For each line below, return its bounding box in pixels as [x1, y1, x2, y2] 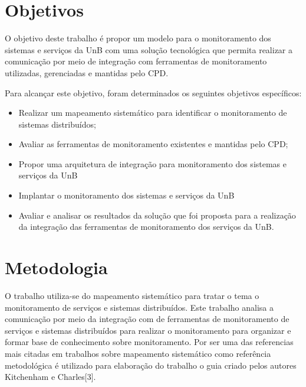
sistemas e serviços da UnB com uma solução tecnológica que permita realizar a [5, 43, 293, 56]
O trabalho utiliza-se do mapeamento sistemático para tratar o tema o [5, 289, 259, 301]
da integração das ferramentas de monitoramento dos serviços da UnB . [18, 220, 274, 233]
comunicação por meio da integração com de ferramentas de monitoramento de [5, 313, 289, 325]
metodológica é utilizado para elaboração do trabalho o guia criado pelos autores [5, 359, 297, 371]
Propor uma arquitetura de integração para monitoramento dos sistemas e [18, 157, 287, 170]
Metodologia [5, 255, 108, 279]
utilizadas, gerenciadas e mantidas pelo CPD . [5, 66, 169, 79]
